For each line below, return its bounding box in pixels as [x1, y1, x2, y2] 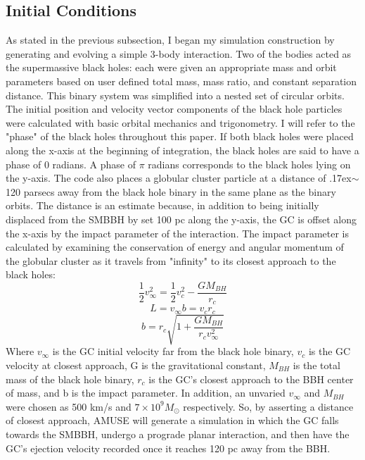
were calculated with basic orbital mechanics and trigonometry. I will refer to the [6, 115, 355, 130]
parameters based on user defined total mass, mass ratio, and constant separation [6, 73, 357, 88]
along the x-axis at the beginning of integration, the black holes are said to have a [6, 142, 359, 157]
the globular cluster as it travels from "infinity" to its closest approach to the [6, 253, 336, 268]
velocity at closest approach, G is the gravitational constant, [6, 358, 266, 372]
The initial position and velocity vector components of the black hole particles [6, 101, 342, 116]
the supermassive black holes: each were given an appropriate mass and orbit [6, 60, 337, 75]
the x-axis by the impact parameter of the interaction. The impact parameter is [6, 225, 349, 240]
